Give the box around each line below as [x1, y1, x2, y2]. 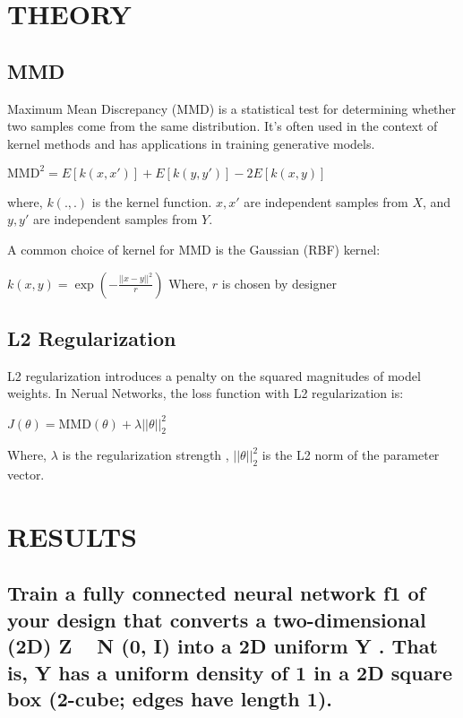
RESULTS [7, 517, 137, 554]
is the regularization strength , [62, 446, 229, 464]
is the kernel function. [91, 192, 212, 211]
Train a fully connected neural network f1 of [7, 579, 425, 607]
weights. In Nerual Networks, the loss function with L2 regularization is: [7, 384, 404, 402]
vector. [7, 465, 45, 484]
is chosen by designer [221, 273, 337, 292]
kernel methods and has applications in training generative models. [7, 134, 375, 152]
